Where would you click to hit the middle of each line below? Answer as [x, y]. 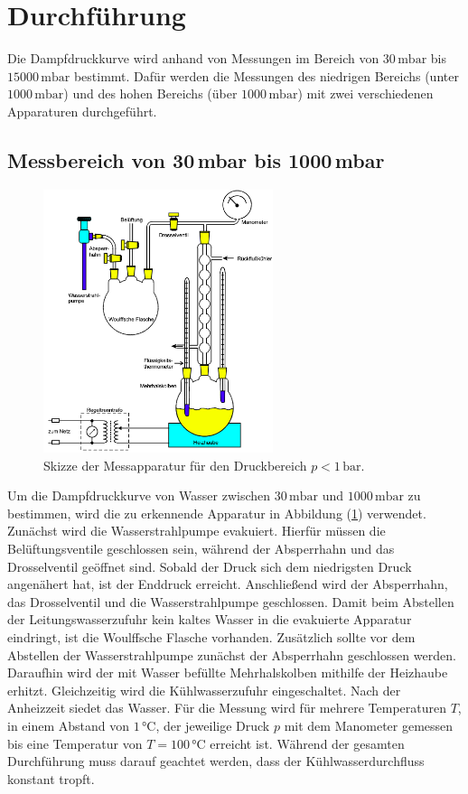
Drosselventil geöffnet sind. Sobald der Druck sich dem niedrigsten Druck [210, 566]
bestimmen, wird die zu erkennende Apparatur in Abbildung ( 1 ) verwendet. [217, 513]
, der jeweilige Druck [213, 725]
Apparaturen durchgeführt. [82, 111]
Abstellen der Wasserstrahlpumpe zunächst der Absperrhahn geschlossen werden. [232, 654]
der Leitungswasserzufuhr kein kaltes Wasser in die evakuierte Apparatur [210, 619]
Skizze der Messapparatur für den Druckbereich [175, 465]
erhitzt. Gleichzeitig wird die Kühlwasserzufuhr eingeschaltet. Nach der [204, 690]
